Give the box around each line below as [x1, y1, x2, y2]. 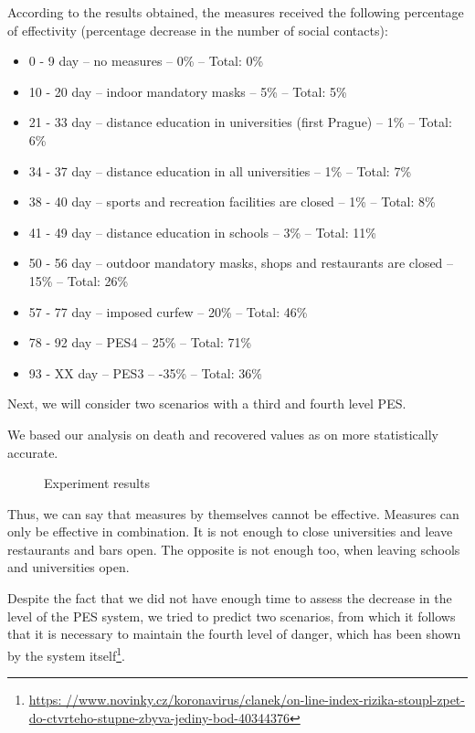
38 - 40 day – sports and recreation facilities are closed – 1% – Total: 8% [28, 192, 436, 211]
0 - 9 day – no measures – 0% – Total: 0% [28, 51, 264, 70]
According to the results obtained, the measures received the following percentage [7, 3, 464, 21]
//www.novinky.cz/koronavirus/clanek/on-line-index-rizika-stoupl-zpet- [65, 690, 465, 709]
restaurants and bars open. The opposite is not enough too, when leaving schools [7, 539, 460, 558]
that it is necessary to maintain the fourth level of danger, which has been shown [7, 624, 461, 643]
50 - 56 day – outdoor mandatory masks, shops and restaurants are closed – [28, 253, 454, 272]
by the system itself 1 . [7, 643, 125, 664]
